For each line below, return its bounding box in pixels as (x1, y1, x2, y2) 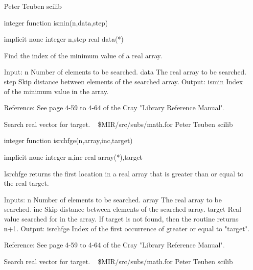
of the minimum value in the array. (4, 86, 109, 96)
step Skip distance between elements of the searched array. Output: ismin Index (4, 76, 243, 86)
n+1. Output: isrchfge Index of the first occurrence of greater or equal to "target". (4, 223, 250, 233)
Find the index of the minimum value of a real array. (4, 50, 162, 60)
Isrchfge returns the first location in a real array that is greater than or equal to (4, 168, 244, 178)
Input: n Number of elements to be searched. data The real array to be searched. (4, 67, 247, 77)
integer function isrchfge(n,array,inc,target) (4, 135, 133, 146)
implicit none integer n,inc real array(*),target (4, 151, 142, 162)
